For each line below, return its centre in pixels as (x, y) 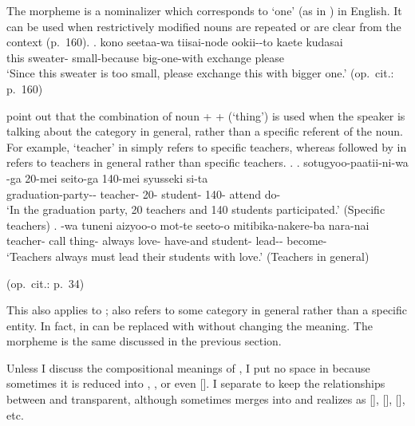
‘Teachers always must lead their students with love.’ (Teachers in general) (188, 256)
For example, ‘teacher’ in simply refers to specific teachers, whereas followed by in (207, 146)
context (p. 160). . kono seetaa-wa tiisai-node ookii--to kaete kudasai (175, 42)
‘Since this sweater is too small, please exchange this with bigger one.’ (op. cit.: (200, 73)
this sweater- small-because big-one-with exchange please (146, 57)
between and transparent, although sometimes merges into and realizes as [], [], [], (206, 399)
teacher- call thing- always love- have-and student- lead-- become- (167, 241)
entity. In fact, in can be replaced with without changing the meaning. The (190, 325)
